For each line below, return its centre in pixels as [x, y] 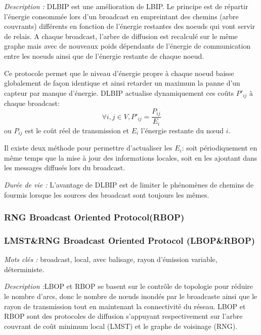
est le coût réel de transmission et [77, 130]
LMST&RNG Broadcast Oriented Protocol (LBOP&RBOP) [130, 240]
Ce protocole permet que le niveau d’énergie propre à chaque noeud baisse [119, 73]
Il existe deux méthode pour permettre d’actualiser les [88, 148]
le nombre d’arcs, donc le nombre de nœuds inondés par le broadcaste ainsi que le [131, 296]
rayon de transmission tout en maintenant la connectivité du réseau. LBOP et [125, 306]
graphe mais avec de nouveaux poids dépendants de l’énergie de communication [127, 46]
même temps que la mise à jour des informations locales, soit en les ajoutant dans [131, 157]
